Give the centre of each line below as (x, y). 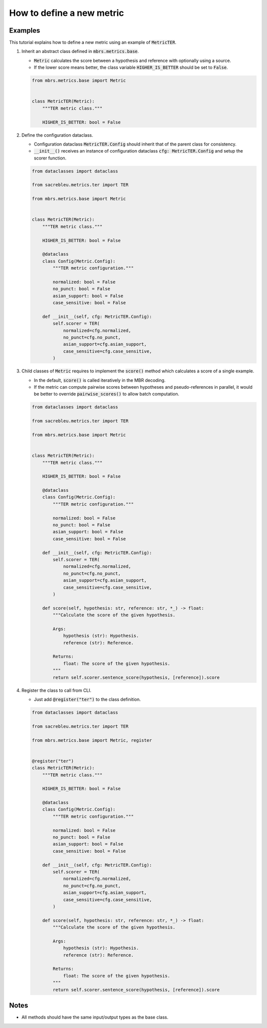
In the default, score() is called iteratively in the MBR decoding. (100, 380)
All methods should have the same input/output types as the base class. (95, 1017)
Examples (25, 30)
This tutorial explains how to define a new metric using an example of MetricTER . (93, 43)
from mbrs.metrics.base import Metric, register (92, 740)
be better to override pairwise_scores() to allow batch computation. (107, 394)
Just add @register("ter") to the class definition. (87, 699)
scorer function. (50, 158)
